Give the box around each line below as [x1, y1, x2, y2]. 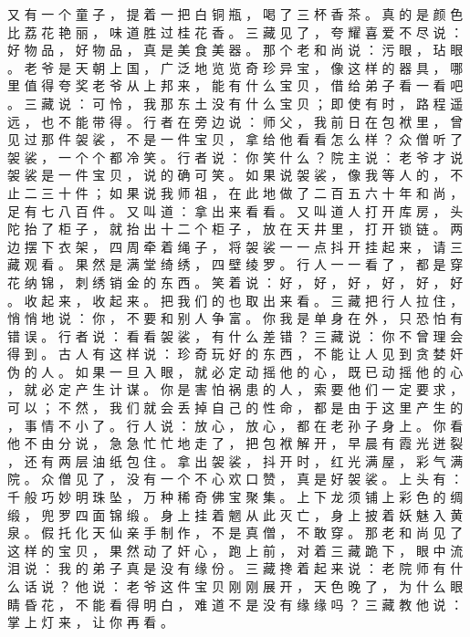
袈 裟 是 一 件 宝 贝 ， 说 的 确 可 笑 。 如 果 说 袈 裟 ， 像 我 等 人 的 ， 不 [7, 165, 464, 184]
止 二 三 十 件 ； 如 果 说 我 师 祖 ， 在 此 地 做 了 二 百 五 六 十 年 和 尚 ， [7, 183, 464, 202]
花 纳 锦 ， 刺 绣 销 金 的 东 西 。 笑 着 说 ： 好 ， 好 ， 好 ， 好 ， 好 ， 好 [7, 272, 464, 291]
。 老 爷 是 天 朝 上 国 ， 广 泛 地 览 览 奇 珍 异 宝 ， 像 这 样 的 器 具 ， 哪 [7, 57, 464, 77]
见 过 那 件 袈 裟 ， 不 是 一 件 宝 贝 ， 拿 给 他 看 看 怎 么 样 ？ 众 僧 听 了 [7, 130, 464, 149]
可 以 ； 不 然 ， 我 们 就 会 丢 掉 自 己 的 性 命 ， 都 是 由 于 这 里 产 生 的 [7, 398, 464, 417]
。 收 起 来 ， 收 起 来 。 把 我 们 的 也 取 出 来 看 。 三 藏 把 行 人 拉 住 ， [7, 290, 464, 309]
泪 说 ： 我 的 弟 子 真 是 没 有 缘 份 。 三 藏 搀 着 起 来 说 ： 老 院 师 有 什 [7, 559, 464, 578]
